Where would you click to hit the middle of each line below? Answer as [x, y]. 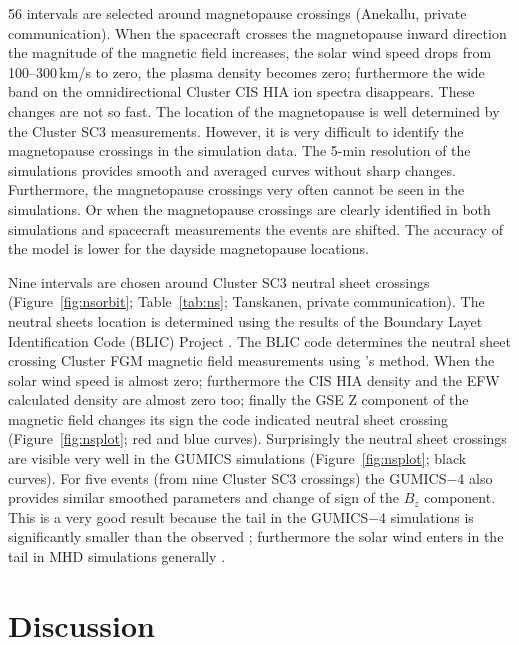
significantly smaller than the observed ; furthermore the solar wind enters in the [256, 536]
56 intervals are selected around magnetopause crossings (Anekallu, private [237, 13]
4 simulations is [426, 516]
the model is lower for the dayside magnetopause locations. [188, 248]
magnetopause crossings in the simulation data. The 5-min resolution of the [239, 150]
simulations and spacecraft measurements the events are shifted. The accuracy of [255, 228]
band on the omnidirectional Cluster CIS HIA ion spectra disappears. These [241, 91]
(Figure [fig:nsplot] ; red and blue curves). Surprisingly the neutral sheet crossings [257, 438]
